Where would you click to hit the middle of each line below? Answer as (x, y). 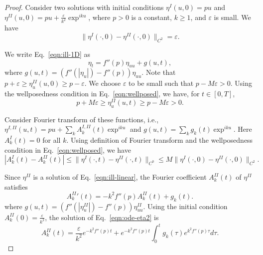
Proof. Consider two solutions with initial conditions (84, 7)
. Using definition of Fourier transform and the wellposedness (160, 139)
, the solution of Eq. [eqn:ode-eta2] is (102, 217)
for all (52, 139)
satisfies (16, 186)
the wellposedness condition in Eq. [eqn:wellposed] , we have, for (102, 94)
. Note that (159, 72)
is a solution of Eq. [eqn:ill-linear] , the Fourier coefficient (120, 177)
